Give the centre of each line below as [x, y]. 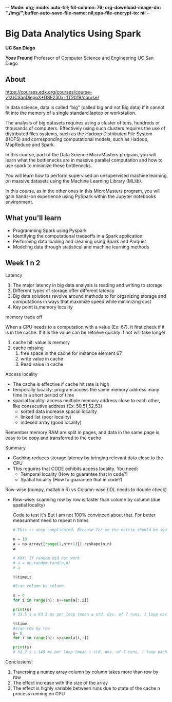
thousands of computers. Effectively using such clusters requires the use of [85, 128]
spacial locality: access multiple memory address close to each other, [87, 401]
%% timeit [22, 577]
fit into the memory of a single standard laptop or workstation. [71, 113]
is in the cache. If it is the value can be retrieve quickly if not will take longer [85, 332]
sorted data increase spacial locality [59, 411]
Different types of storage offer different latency [63, 291]
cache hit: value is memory [41, 343]
